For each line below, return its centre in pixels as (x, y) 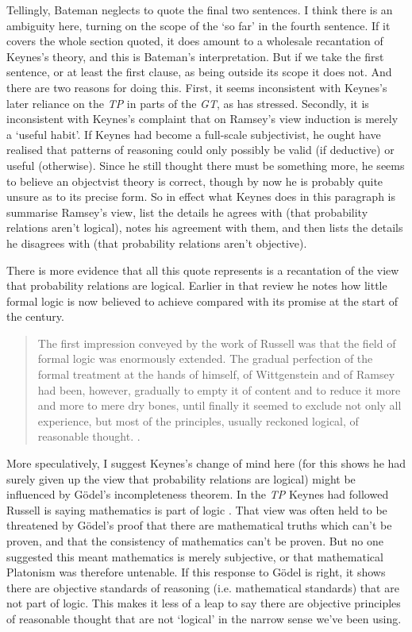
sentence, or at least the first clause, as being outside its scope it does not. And (199, 72)
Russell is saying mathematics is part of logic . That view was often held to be (197, 509)
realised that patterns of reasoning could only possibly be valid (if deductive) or (200, 150)
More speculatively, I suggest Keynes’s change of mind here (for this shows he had (206, 463)
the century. (35, 316)
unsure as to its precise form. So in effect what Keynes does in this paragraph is (201, 197)
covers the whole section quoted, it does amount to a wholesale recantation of (195, 41)
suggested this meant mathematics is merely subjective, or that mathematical (195, 556)
